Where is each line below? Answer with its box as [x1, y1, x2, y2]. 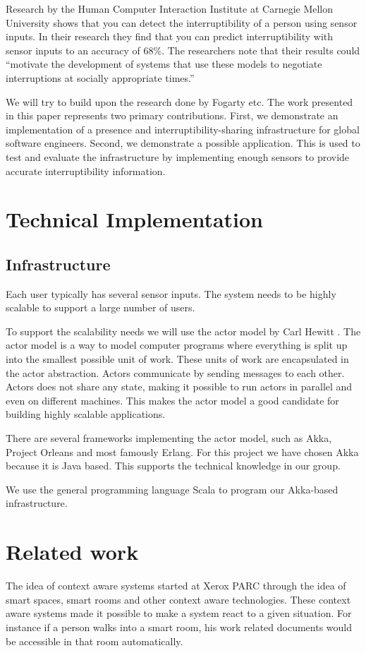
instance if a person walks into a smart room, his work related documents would [6, 619, 353, 634]
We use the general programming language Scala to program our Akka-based [6, 481, 338, 496]
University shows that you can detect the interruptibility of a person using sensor [6, 15, 358, 30]
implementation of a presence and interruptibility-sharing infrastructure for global [6, 121, 360, 136]
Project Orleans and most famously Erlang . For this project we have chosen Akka [6, 444, 359, 459]
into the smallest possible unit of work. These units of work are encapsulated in [6, 352, 349, 366]
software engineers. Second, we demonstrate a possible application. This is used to [6, 136, 360, 150]
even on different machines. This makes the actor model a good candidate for [6, 393, 339, 407]
